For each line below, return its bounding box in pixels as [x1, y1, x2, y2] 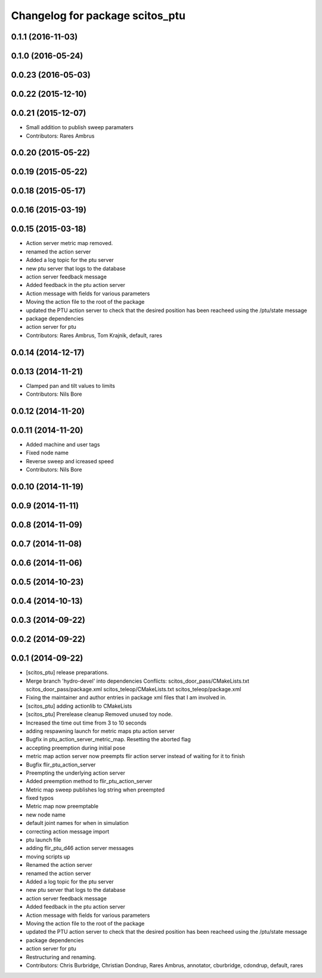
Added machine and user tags [26, 441, 100, 448]
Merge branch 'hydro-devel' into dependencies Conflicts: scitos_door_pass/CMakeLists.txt [26, 677, 250, 684]
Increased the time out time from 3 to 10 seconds [26, 719, 147, 726]
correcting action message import [26, 828, 110, 835]
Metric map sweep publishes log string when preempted [26, 786, 165, 793]
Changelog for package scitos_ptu [11, 9, 186, 22]
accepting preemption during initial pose [26, 744, 125, 751]
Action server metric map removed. [26, 240, 113, 247]
